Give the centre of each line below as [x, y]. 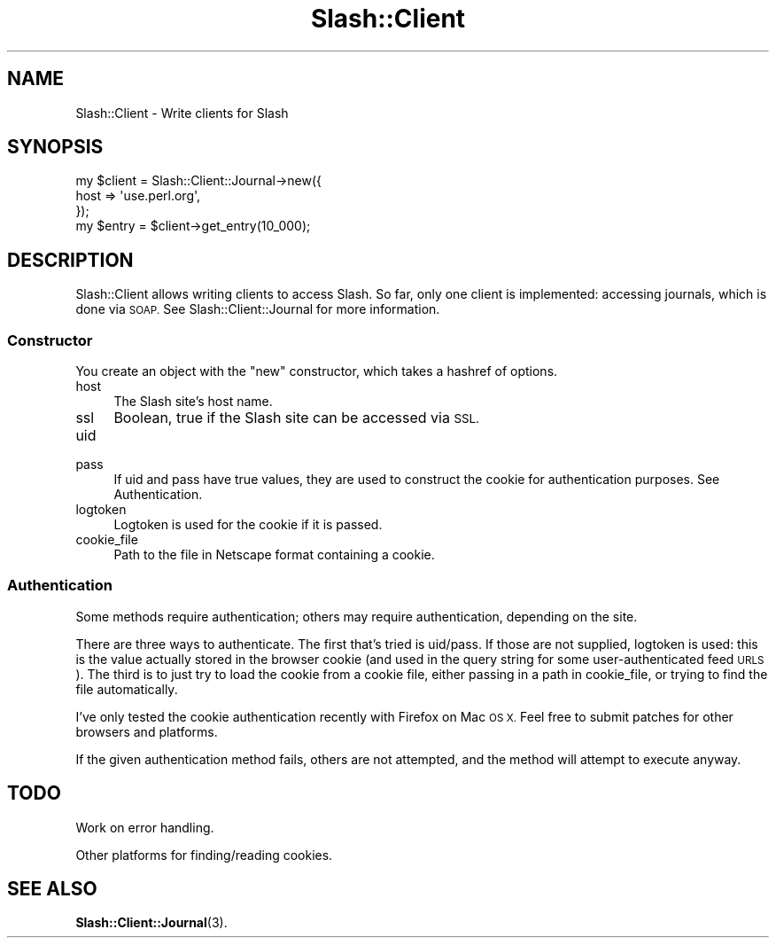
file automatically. [127, 689]
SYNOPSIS [55, 147]
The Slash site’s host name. [193, 402]
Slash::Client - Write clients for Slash [182, 113]
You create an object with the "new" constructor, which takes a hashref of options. [317, 371]
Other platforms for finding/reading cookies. [204, 855]
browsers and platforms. [147, 731]
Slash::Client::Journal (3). [151, 923]
